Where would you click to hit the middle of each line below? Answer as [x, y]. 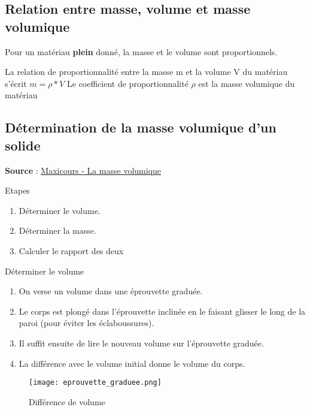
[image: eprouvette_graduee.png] [95, 383]
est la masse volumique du [247, 83]
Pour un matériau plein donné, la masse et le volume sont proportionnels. [141, 51]
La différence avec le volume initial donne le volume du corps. [132, 363]
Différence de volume [67, 401]
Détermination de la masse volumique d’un [141, 127]
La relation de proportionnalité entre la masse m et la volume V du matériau [146, 72]
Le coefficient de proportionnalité [128, 83]
